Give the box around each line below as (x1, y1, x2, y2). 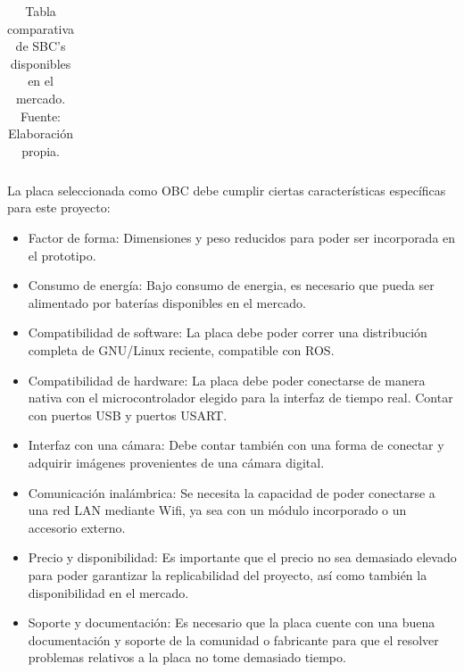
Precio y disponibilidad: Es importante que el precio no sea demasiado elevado (28, 548, 457, 567)
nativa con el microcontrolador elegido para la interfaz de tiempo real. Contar (28, 388, 453, 407)
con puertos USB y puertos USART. (28, 405, 228, 424)
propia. (21, 141, 60, 160)
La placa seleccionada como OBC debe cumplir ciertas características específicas (7, 180, 446, 199)
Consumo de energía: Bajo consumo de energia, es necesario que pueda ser (28, 276, 435, 295)
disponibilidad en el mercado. (28, 583, 189, 601)
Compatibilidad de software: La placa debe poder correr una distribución (28, 323, 427, 342)
